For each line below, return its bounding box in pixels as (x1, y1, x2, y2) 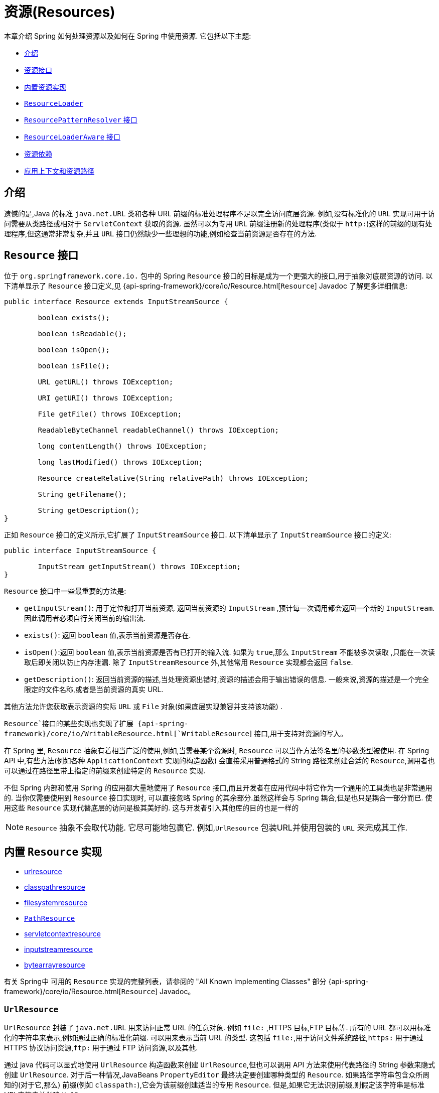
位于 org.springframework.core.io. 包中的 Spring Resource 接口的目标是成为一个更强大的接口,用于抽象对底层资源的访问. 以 (4, 271, 433, 281)
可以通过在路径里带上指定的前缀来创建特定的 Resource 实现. (4, 766, 206, 775)
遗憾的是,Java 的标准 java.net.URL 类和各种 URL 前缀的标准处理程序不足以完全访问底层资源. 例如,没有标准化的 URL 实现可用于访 (4, 209, 435, 218)
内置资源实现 (24, 82, 66, 91)
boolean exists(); (38, 314, 110, 322)
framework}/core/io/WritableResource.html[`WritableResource (4, 730, 249, 738)
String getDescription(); (38, 506, 139, 515)
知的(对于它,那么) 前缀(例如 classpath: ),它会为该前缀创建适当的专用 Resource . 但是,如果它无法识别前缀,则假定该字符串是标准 (4, 1080, 425, 1089)
